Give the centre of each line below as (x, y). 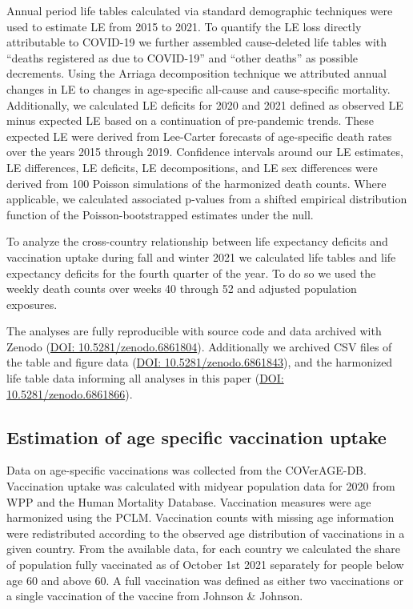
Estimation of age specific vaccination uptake (196, 437)
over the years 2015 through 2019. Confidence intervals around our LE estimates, (205, 152)
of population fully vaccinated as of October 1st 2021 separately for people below (205, 565)
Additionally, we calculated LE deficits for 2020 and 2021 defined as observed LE (205, 104)
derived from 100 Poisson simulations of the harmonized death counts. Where (196, 183)
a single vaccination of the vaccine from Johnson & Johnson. (155, 596)
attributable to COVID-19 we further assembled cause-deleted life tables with (197, 42)
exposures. (32, 304)
